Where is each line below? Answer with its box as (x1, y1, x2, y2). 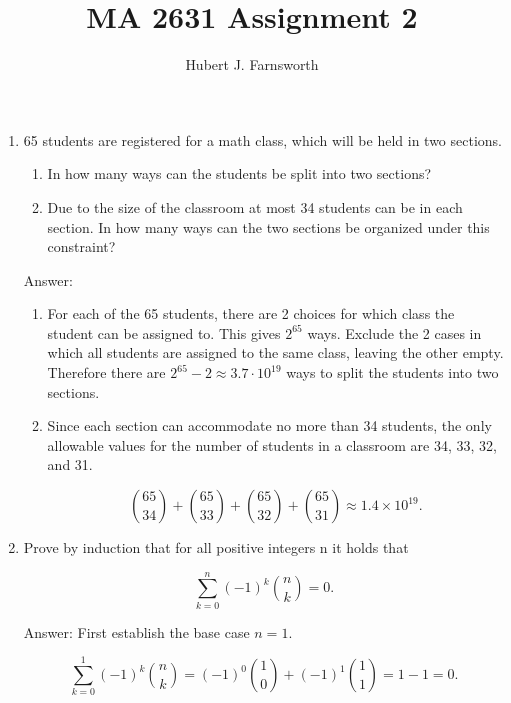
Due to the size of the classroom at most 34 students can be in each (47, 196, 463, 217)
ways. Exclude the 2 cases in (307, 322, 482, 343)
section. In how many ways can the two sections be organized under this (47, 216, 490, 237)
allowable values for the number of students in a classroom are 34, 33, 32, (47, 434, 497, 455)
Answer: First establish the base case (23, 621, 250, 642)
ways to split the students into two (286, 362, 499, 383)
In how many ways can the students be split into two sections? (47, 163, 432, 184)
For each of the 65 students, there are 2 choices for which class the (47, 303, 455, 324)
